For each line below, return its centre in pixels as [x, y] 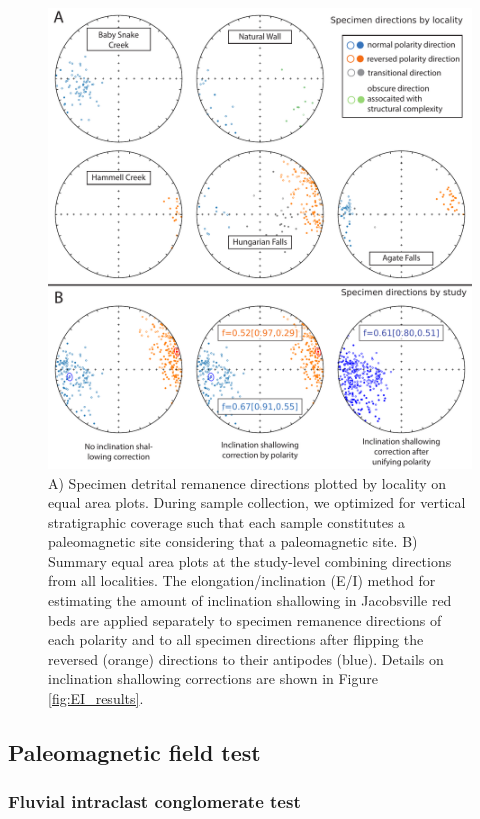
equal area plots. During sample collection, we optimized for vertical [257, 502]
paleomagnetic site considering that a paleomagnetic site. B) [233, 541]
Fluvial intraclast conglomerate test [154, 801]
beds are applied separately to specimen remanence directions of [245, 619]
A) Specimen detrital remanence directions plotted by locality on [247, 482]
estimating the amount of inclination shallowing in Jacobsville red [250, 600]
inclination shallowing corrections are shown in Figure [213, 678]
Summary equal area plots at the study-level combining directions [250, 560]
